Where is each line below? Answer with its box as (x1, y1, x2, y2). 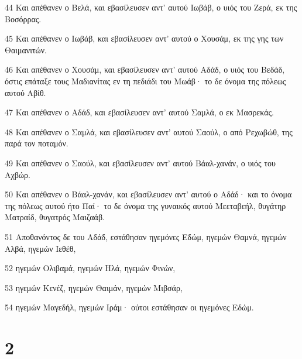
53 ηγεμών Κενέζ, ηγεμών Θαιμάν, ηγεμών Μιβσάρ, (5, 281, 183, 293)
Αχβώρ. (5, 168, 30, 180)
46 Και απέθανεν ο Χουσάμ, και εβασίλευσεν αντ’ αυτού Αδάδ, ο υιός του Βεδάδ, (5, 63, 285, 76)
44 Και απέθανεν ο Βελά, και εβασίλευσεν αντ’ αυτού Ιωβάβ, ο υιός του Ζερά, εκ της (5, 1, 297, 13)
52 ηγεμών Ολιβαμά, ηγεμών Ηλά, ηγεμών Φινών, (5, 262, 176, 274)
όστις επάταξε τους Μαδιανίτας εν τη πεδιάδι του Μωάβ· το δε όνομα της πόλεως (5, 74, 286, 87)
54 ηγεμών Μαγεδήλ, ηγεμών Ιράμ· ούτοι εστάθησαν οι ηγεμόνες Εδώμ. (5, 301, 254, 313)
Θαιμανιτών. (5, 43, 47, 56)
